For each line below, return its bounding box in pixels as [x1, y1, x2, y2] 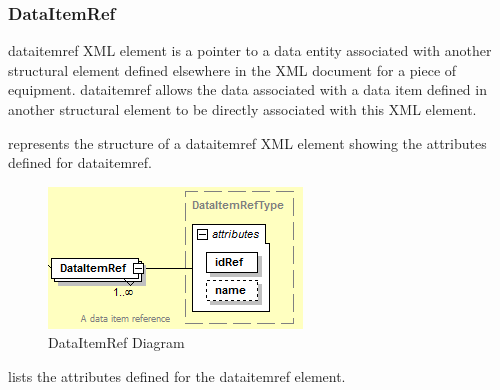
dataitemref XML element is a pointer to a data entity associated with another [8, 40, 492, 61]
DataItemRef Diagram [48, 332, 185, 353]
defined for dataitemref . [8, 152, 153, 173]
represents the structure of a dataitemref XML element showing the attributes [8, 132, 487, 153]
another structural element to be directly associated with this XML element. [8, 99, 477, 119]
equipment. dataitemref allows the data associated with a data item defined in [8, 79, 487, 100]
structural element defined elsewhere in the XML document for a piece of [8, 59, 457, 80]
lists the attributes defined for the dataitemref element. [8, 365, 346, 386]
